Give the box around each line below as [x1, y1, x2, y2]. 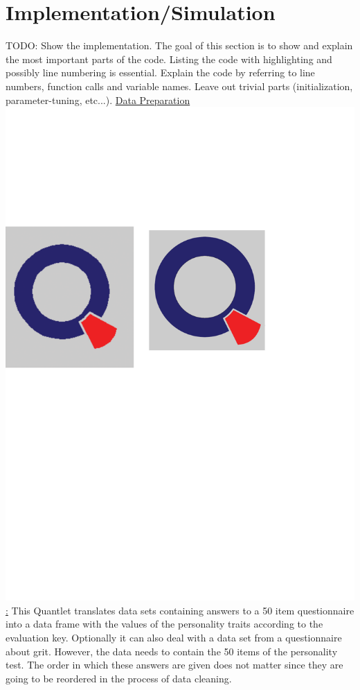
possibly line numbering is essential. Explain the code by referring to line [6, 65, 315, 80]
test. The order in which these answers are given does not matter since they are [6, 657, 343, 672]
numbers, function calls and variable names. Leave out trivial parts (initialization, [6, 78, 353, 93]
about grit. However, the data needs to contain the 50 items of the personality [6, 644, 338, 658]
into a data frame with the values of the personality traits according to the [6, 616, 323, 631]
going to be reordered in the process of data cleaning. [6, 671, 232, 685]
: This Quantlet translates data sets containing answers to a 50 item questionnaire [6, 603, 354, 617]
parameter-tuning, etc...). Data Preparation [6, 92, 190, 107]
